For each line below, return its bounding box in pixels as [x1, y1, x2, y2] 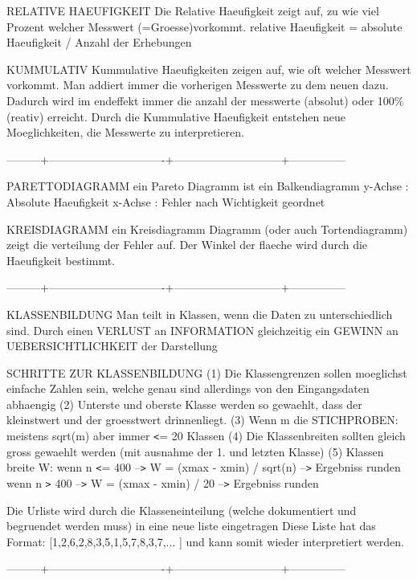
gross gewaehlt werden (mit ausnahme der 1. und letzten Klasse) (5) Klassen [6, 443, 384, 460]
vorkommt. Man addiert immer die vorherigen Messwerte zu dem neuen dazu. [6, 76, 389, 93]
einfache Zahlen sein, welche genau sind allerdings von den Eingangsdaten [6, 380, 370, 397]
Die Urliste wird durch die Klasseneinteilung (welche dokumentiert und [6, 501, 357, 518]
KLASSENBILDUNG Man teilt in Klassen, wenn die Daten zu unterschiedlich [6, 305, 393, 322]
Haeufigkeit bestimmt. [6, 251, 116, 268]
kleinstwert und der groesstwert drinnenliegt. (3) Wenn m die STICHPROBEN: [6, 411, 399, 428]
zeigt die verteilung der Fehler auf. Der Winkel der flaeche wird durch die [6, 236, 368, 253]
